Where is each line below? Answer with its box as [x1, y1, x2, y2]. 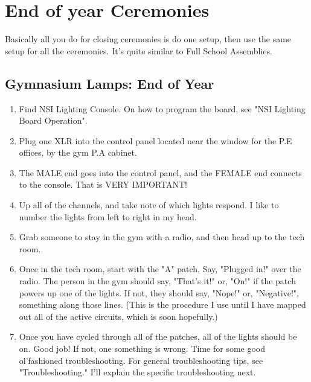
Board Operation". [19, 114, 88, 127]
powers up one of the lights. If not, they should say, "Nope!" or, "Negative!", [19, 286, 299, 299]
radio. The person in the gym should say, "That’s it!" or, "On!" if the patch [19, 275, 296, 287]
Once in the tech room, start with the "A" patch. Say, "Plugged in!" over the [19, 263, 301, 275]
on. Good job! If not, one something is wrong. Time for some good [19, 342, 265, 355]
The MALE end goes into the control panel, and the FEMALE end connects [19, 166, 302, 179]
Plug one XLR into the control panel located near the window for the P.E [19, 134, 292, 147]
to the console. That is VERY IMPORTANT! [19, 178, 188, 191]
